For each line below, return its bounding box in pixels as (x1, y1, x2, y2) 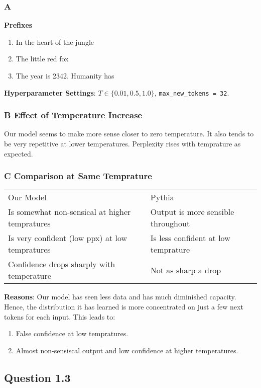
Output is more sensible (150, 206, 234, 218)
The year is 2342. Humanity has (16, 70, 114, 81)
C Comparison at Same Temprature (4, 170, 152, 182)
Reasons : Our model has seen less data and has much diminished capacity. (4, 291, 236, 302)
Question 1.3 (4, 369, 71, 385)
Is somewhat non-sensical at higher (8, 206, 131, 218)
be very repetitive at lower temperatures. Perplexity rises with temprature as (4, 138, 241, 149)
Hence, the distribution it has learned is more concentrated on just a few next (4, 301, 243, 312)
